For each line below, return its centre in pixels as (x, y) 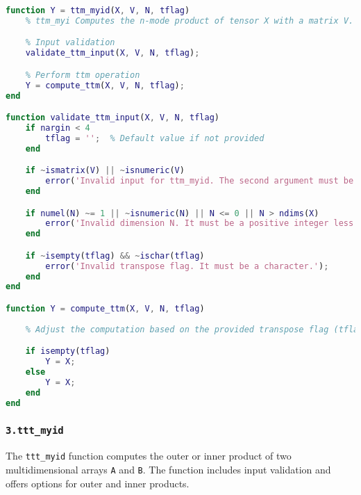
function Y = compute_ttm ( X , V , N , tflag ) (105, 308)
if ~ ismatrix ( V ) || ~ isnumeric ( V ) (105, 171)
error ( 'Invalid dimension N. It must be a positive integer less (200, 224)
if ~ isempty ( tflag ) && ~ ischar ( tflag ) (115, 255)
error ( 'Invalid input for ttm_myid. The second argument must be (200, 181)
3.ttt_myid (35, 431)
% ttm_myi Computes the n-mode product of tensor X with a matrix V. (190, 21)
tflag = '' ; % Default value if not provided (155, 138)
